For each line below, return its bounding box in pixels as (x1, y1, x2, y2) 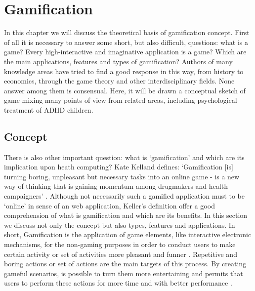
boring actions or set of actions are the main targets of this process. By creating (4, 258, 247, 269)
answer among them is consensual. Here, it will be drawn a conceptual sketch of (4, 85, 246, 95)
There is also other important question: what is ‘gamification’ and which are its (4, 152, 245, 162)
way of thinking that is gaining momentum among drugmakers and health (4, 181, 228, 191)
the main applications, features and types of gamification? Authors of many (4, 56, 233, 66)
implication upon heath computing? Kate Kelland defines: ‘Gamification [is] (4, 162, 233, 172)
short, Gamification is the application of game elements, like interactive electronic (4, 229, 252, 240)
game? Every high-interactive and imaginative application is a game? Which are (4, 46, 247, 57)
